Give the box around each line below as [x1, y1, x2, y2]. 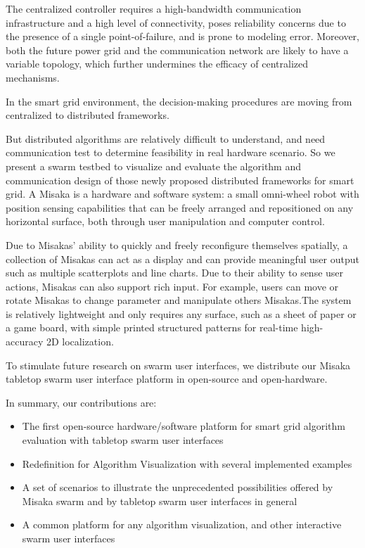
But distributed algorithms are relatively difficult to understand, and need [6, 131, 326, 146]
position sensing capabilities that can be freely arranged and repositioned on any [6, 200, 354, 215]
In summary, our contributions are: [6, 395, 157, 409]
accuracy [6, 334, 44, 349]
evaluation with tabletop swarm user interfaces [22, 433, 224, 447]
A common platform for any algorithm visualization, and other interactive [22, 517, 342, 532]
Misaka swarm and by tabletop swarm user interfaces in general [22, 493, 297, 508]
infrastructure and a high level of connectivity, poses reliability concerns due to [6, 15, 346, 30]
